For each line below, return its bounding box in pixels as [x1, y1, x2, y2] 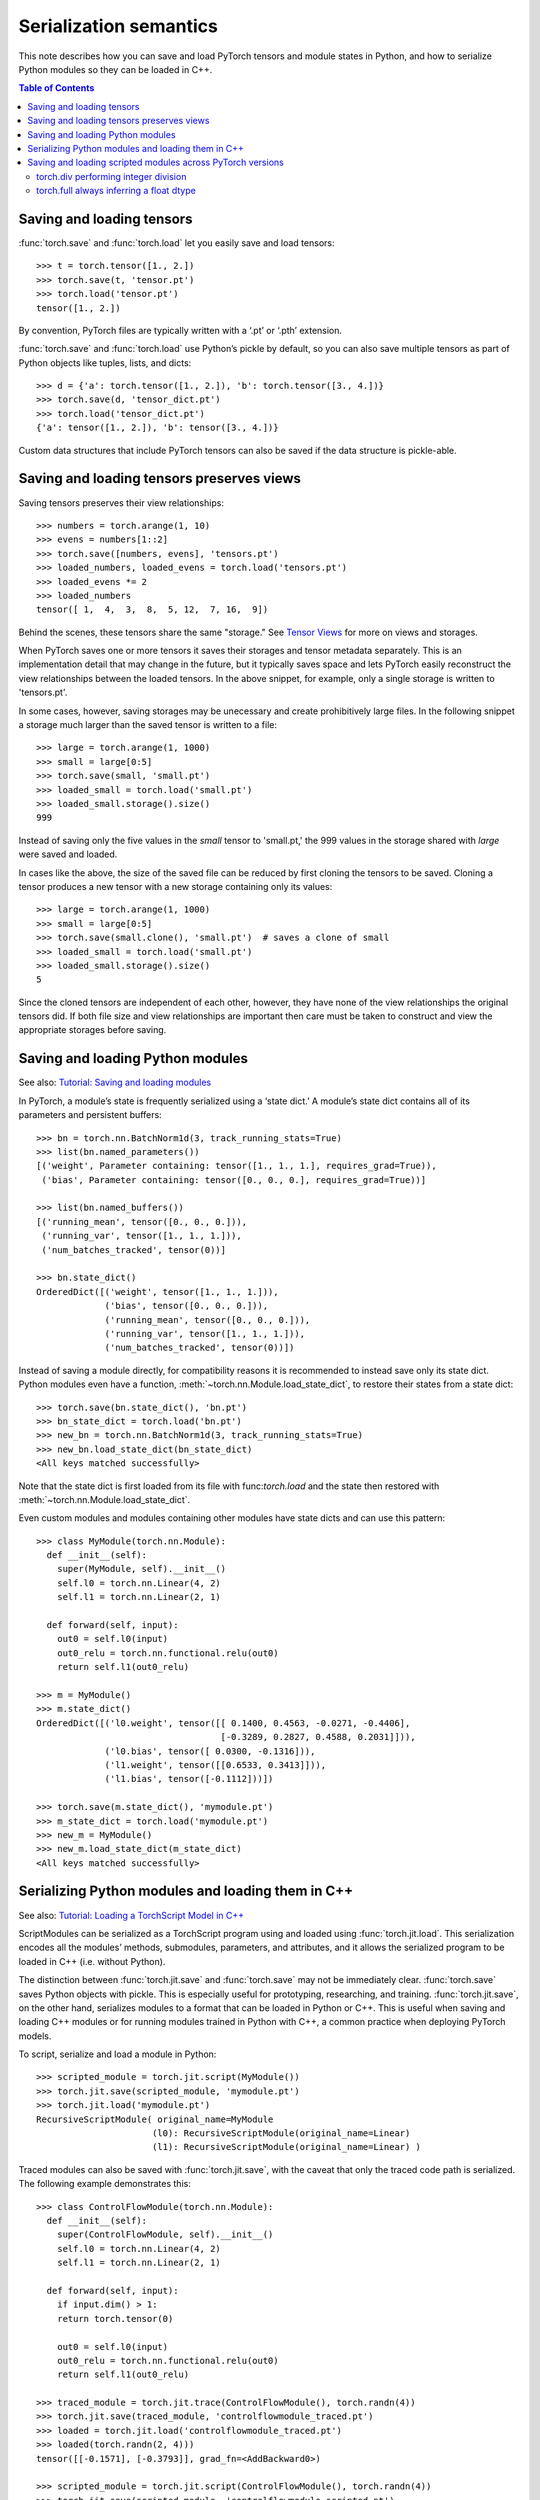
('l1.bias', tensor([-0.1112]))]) [104, 1773, 274, 1785]
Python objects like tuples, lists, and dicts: [18, 356, 192, 369]
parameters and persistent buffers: [18, 1109, 162, 1121]
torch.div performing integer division [36, 170, 187, 182]
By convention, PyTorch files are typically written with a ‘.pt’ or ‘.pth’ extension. [18, 324, 343, 336]
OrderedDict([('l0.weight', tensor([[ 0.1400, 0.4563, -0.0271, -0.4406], [36, 1717, 411, 1729]
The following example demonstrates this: [18, 2178, 192, 2190]
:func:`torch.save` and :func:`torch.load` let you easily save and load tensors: [18, 236, 335, 249]
